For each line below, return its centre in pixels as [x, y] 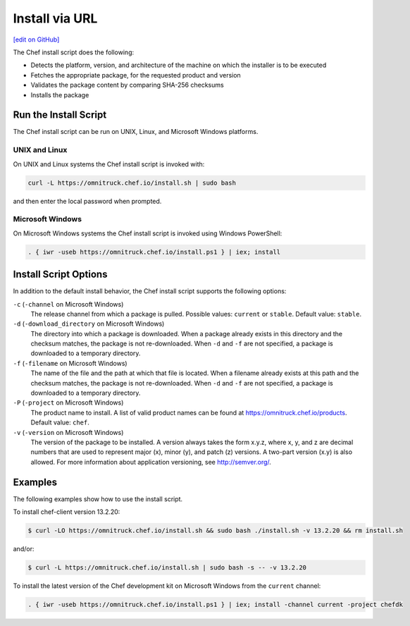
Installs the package [60, 94]
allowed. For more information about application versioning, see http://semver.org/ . [151, 462]
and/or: [24, 549]
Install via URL [55, 18]
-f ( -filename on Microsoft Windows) [70, 363]
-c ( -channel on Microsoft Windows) [68, 304]
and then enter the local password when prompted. [87, 201]
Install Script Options [60, 275]
